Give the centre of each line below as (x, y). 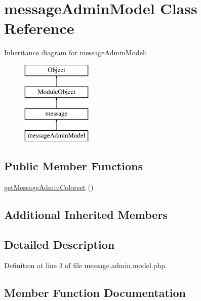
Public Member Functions (73, 166)
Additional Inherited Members (86, 214)
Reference (39, 28)
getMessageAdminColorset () (49, 187)
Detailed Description (59, 244)
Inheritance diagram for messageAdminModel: (75, 52)
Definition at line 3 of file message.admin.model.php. (86, 265)
